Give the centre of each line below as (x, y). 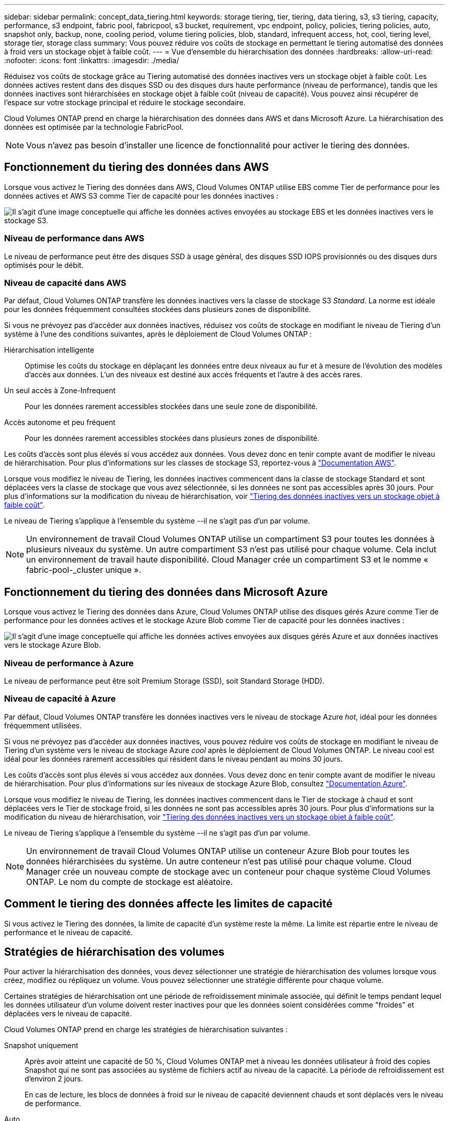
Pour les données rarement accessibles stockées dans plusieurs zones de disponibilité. (172, 438)
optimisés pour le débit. (44, 265)
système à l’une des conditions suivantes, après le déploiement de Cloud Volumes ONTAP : (158, 334)
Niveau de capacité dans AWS (65, 283)
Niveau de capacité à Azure (60, 699)
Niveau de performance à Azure (69, 663)
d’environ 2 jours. (54, 1079)
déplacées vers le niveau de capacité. (68, 1014)
